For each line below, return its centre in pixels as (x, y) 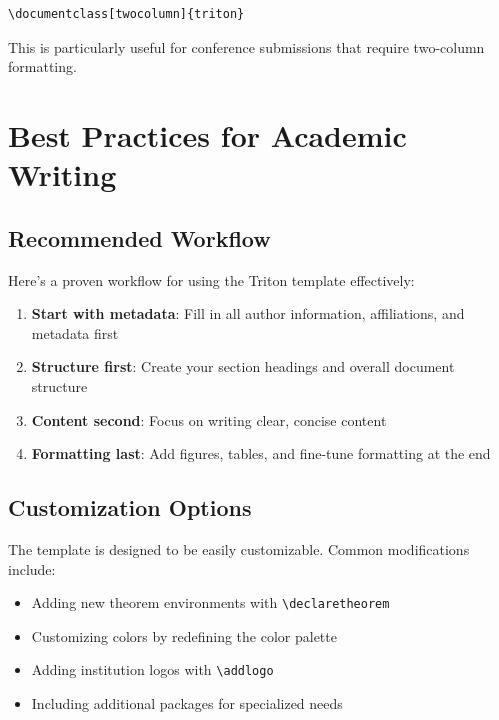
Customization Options (130, 507)
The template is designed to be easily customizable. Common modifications (239, 548)
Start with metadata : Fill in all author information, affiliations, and (248, 313)
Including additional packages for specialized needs (187, 703)
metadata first (75, 332)
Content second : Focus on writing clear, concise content (209, 419)
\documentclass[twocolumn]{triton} (126, 14)
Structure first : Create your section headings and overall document (243, 366)
